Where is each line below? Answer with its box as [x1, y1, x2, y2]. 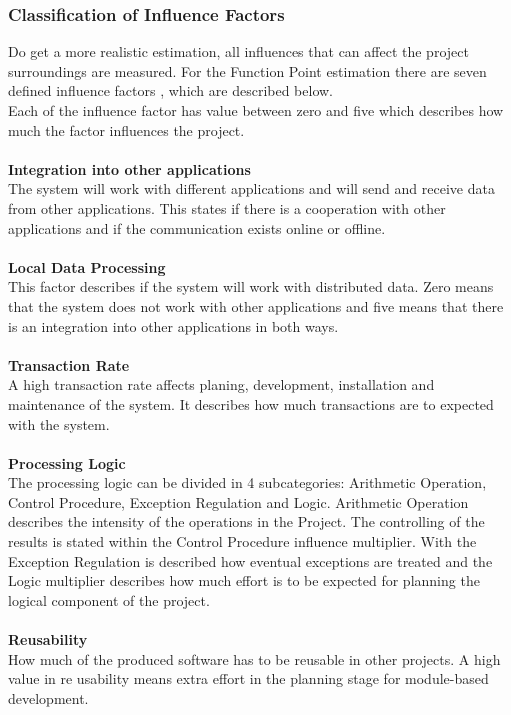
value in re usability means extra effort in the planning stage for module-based [8, 668, 489, 689]
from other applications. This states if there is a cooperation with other [8, 197, 446, 218]
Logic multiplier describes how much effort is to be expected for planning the [8, 570, 480, 591]
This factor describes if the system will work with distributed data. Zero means [8, 276, 494, 297]
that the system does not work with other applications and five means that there [8, 295, 504, 316]
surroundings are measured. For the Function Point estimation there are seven [8, 60, 487, 81]
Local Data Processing [8, 256, 166, 277]
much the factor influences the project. [8, 119, 245, 140]
